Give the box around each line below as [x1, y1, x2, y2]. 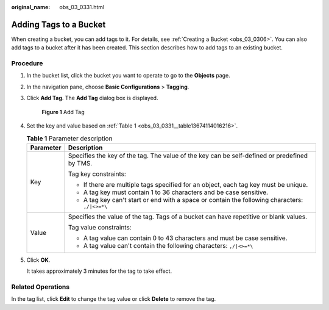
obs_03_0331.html [59, 4, 105, 10]
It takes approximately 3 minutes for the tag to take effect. [26, 267, 172, 275]
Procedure [11, 59, 43, 68]
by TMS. [68, 159, 93, 167]
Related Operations [11, 283, 70, 291]
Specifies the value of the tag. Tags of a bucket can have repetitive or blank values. [68, 212, 308, 221]
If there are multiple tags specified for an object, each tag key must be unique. [83, 180, 308, 189]
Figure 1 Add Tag [41, 108, 85, 115]
